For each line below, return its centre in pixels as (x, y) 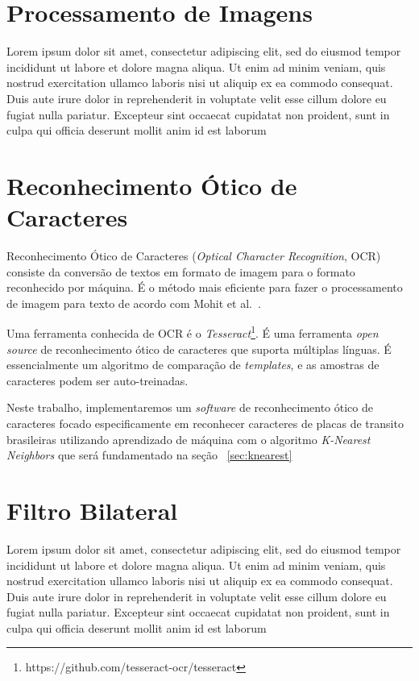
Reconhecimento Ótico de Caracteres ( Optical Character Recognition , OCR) (194, 255)
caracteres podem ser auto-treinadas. (97, 380)
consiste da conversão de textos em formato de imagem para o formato (181, 271)
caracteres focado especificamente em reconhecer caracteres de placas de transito (205, 423)
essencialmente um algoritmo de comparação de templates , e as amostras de (193, 365)
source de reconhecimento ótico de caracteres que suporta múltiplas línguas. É (199, 349)
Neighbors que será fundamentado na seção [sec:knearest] (149, 455)
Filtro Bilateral (92, 510)
